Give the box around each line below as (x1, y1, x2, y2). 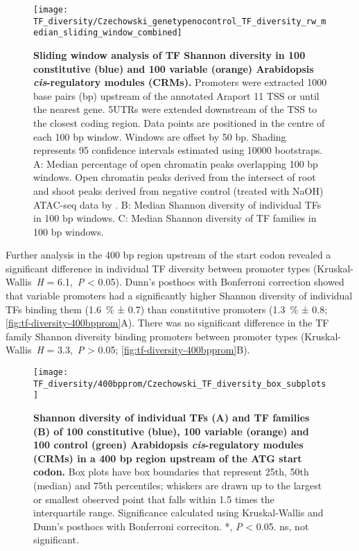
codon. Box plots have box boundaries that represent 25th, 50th (33, 464, 309, 479)
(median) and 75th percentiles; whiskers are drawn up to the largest (33, 478, 322, 492)
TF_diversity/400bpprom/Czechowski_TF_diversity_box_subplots (33, 378, 326, 389)
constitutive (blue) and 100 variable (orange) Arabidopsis (33, 61, 314, 76)
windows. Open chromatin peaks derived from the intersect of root (33, 170, 316, 184)
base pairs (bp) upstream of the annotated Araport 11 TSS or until (33, 88, 319, 103)
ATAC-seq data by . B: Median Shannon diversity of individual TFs (33, 197, 322, 211)
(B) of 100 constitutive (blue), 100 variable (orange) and (33, 423, 309, 438)
